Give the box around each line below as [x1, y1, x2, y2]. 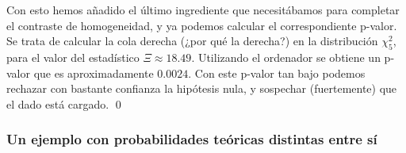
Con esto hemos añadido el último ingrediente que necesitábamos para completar [6, 2, 400, 17]
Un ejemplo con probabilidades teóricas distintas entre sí [6, 129, 377, 149]
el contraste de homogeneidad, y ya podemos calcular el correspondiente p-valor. [6, 17, 397, 33]
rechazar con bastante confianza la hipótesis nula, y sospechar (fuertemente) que [6, 80, 397, 97]
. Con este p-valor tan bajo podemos [188, 64, 366, 81]
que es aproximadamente [33, 64, 154, 81]
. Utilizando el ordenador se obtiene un [191, 48, 381, 65]
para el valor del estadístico [6, 48, 140, 65]
